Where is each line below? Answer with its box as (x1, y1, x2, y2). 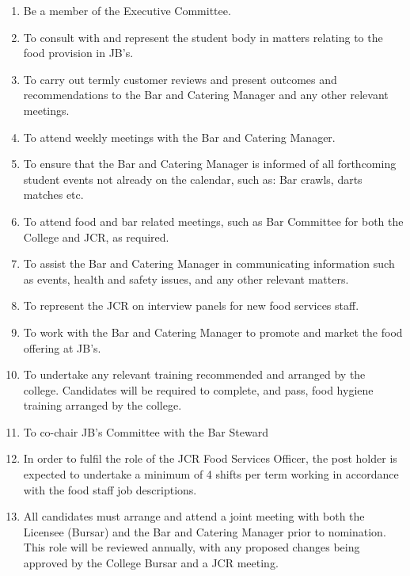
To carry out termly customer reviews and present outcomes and (23, 71, 337, 87)
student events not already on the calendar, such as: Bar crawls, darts (23, 170, 363, 187)
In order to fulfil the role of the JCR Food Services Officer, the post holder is (23, 450, 397, 467)
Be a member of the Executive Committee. (23, 2, 231, 18)
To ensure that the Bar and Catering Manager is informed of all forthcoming (23, 155, 397, 172)
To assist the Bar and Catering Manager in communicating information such (23, 255, 395, 272)
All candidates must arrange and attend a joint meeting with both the (23, 508, 365, 525)
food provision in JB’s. (23, 44, 134, 61)
